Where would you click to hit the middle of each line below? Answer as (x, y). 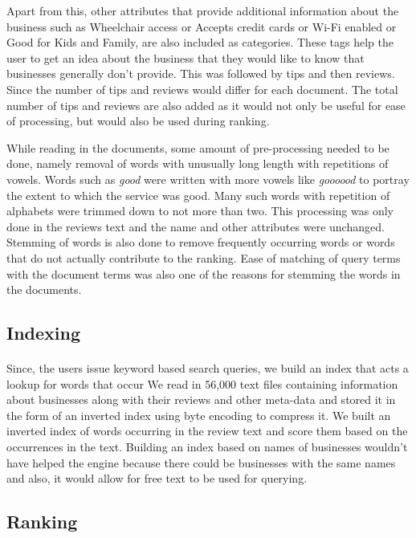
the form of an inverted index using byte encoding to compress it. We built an (199, 415)
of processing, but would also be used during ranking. (138, 121)
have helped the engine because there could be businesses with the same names (201, 462)
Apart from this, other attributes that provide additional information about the (203, 10)
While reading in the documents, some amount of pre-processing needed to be (198, 147)
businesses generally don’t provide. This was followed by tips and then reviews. (201, 73)
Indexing (44, 333)
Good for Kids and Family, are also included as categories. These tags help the (200, 42)
